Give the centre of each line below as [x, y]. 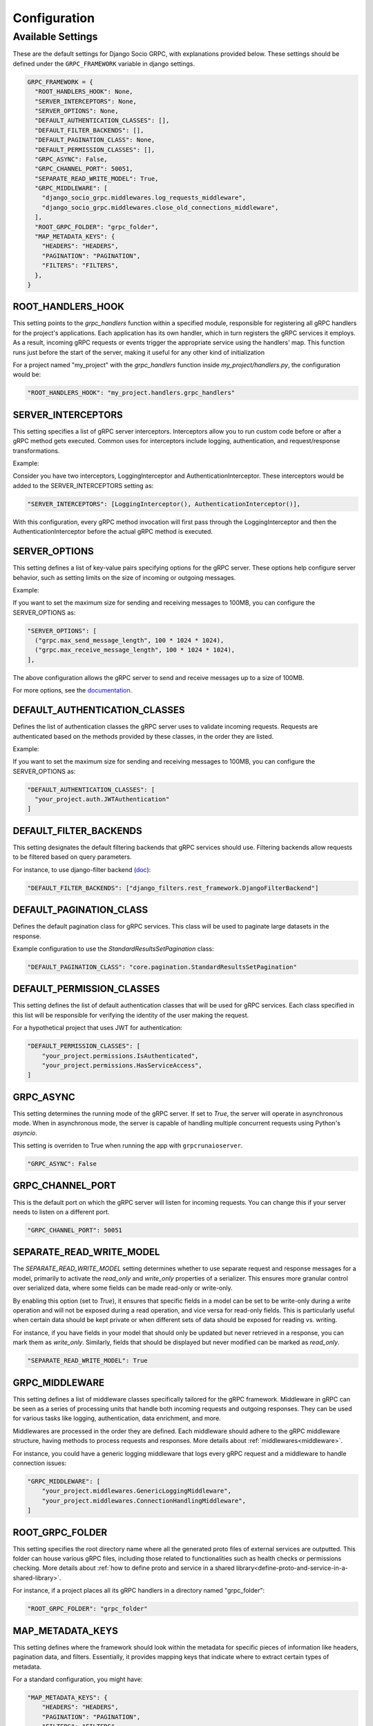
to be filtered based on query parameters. [72, 857]
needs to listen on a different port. [61, 1212]
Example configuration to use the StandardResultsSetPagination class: [113, 949]
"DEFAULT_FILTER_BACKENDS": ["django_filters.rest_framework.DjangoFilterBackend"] [173, 888]
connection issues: [40, 1463]
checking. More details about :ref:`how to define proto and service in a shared [124, 1568]
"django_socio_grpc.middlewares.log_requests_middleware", [144, 198]
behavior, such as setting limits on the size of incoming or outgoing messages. [124, 577]
